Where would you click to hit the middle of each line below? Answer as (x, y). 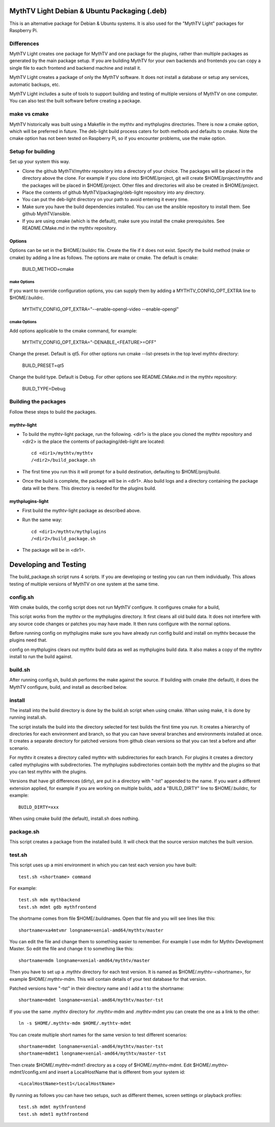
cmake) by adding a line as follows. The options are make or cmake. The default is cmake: (104, 258)
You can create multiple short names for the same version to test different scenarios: (98, 1035)
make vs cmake (29, 114)
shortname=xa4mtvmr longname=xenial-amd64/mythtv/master (91, 930)
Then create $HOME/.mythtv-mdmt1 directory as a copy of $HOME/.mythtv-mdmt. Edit (101, 1065)
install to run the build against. (41, 657)
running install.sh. (28, 717)
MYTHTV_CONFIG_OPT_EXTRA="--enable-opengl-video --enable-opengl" (101, 309)
